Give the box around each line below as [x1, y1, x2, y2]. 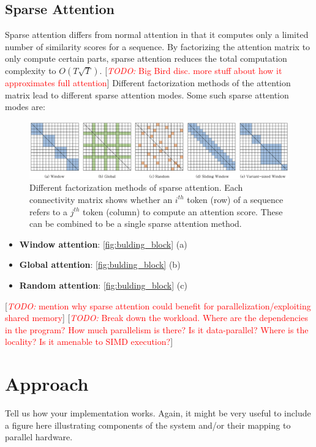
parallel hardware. [5, 430, 73, 443]
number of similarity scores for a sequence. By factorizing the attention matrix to [5, 40, 310, 53]
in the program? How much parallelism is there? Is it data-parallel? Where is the [5, 323, 309, 336]
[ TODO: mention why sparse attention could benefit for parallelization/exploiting [5, 299, 311, 312]
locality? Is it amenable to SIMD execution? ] [5, 335, 173, 348]
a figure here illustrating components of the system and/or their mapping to [5, 418, 291, 431]
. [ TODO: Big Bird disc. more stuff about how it [99, 64, 282, 76]
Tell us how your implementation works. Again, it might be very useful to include [5, 407, 311, 419]
